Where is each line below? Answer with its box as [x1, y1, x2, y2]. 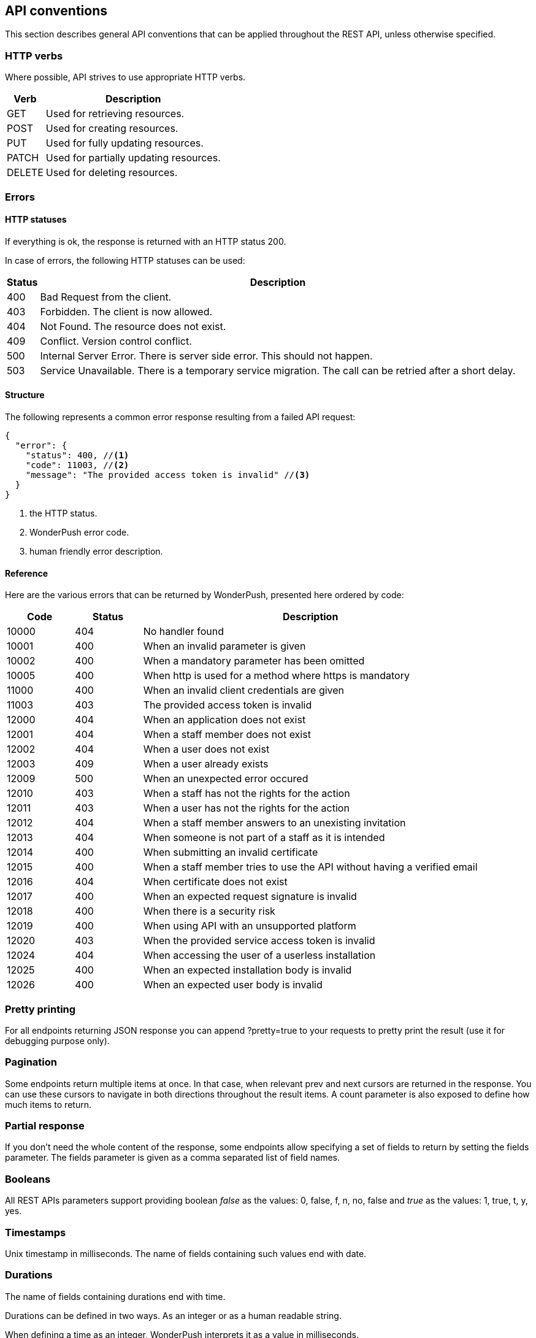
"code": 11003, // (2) [25, 459, 129, 470]
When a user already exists [143, 758, 269, 771]
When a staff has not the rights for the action [143, 787, 350, 800]
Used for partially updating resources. [45, 152, 221, 164]
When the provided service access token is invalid [143, 934, 375, 947]
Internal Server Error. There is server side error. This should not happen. [40, 349, 373, 362]
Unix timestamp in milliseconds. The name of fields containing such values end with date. [5, 1248, 367, 1259]
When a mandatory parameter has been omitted [143, 655, 365, 667]
